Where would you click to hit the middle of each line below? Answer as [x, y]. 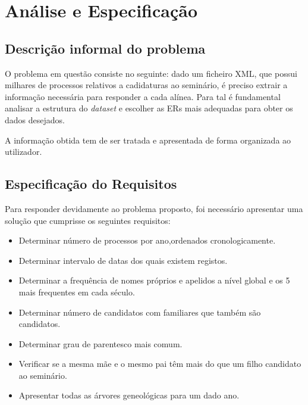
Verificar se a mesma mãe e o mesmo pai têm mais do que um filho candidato [160, 364]
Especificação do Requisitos [91, 184]
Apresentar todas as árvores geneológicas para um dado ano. [129, 395]
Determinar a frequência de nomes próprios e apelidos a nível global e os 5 [154, 280]
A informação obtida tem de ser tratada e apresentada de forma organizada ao [148, 140]
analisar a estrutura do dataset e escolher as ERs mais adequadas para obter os [149, 108]
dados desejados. [35, 119]
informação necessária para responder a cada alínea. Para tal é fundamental [143, 96]
